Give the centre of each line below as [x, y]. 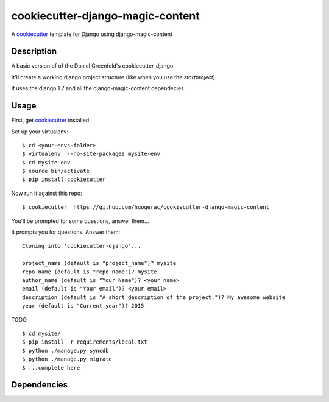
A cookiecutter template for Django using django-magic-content [92, 34]
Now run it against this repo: [47, 193]
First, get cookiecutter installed [50, 120]
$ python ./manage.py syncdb [65, 351]
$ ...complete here [51, 368]
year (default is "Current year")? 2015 [83, 306]
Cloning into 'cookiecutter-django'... [82, 246]
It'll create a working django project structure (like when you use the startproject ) [113, 77]
